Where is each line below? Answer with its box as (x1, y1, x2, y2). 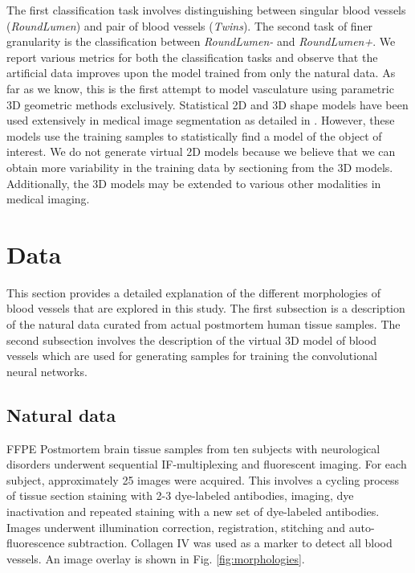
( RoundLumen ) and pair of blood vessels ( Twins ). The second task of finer (6, 17, 373, 34)
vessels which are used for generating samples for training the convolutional (6, 347, 377, 364)
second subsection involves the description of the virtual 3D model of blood (6, 331, 377, 348)
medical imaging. (6, 190, 90, 207)
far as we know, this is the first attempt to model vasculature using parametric (6, 80, 394, 96)
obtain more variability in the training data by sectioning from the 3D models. (6, 158, 393, 175)
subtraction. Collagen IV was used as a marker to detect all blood (68, 534, 393, 551)
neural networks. (6, 362, 87, 379)
